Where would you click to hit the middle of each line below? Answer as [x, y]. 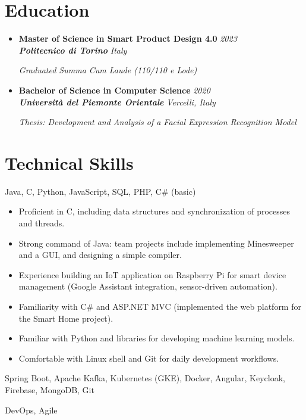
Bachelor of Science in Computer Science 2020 [114, 90]
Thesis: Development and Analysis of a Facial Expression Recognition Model [157, 122]
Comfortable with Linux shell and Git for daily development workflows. [149, 358]
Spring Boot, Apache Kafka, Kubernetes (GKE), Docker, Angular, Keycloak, [145, 378]
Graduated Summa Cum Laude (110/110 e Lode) [108, 70]
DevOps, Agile [31, 410]
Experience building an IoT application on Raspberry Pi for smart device [152, 274]
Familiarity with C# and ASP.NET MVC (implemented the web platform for [160, 306]
